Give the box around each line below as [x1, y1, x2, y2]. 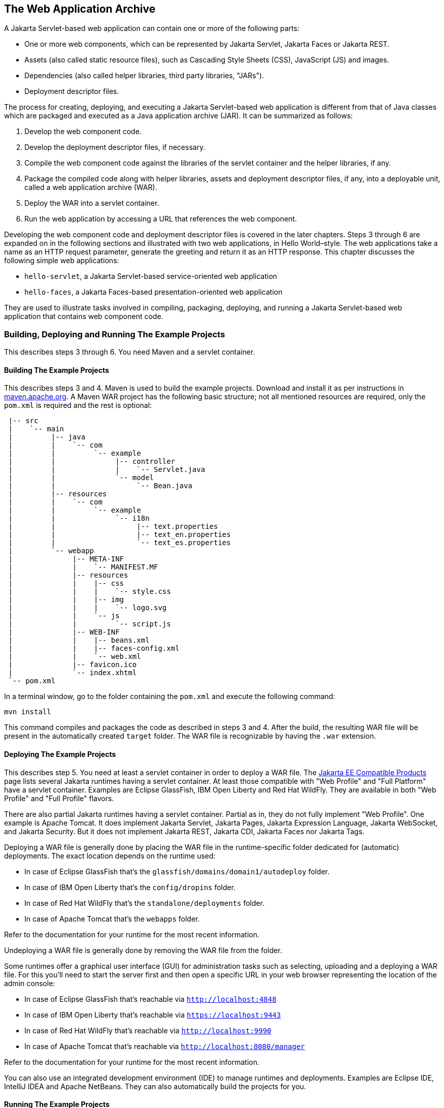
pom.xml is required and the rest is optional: [4, 401, 152, 410]
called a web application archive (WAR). [24, 183, 157, 192]
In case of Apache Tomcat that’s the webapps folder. [24, 914, 200, 923]
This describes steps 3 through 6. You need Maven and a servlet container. [4, 347, 255, 357]
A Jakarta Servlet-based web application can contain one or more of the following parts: [4, 24, 299, 33]
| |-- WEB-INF [8, 628, 120, 637]
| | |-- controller [8, 457, 176, 466]
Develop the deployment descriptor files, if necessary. [24, 143, 206, 152]
